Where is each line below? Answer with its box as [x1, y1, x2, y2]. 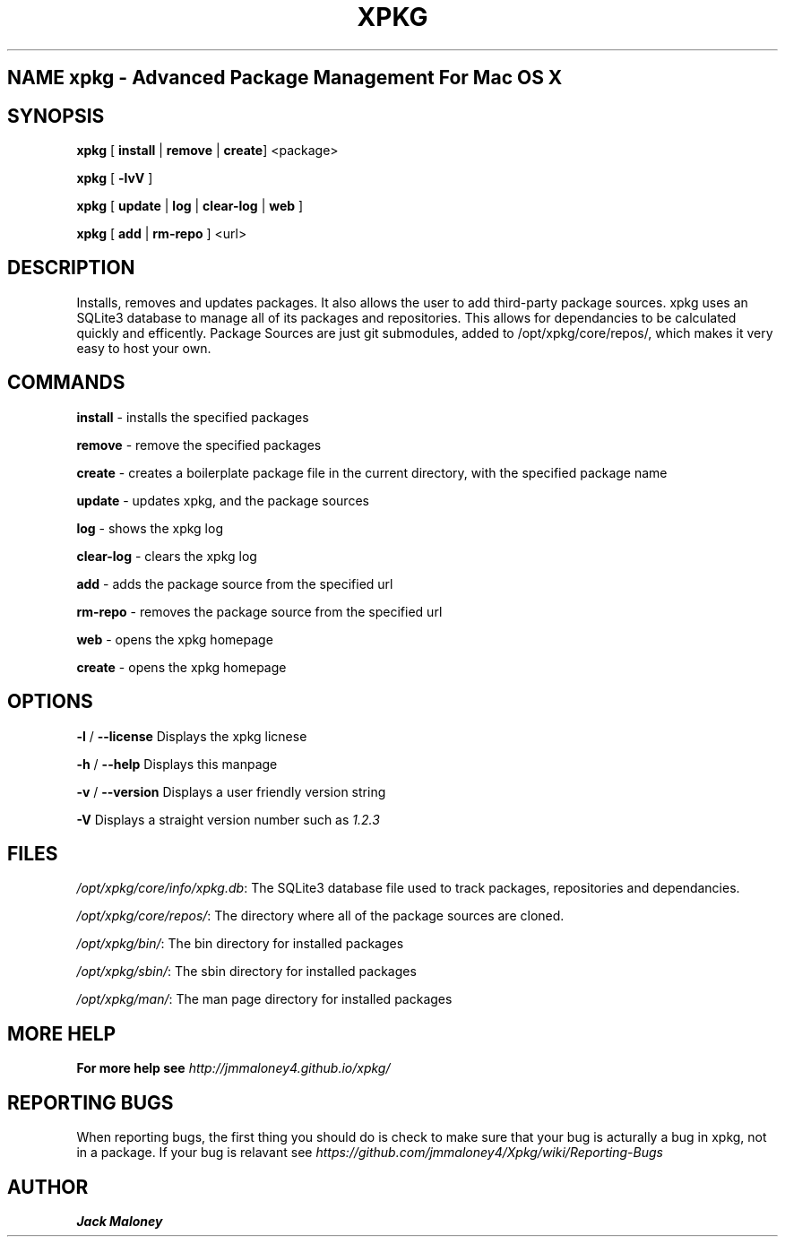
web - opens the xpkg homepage [76, 631, 273, 647]
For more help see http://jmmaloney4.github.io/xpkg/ [76, 1060, 391, 1076]
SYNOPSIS [7, 104, 105, 127]
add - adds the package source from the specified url [76, 575, 393, 592]
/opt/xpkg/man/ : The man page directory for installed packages [76, 991, 453, 1007]
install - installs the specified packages [76, 409, 309, 425]
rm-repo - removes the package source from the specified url [76, 603, 443, 619]
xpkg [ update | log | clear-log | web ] [76, 198, 304, 214]
